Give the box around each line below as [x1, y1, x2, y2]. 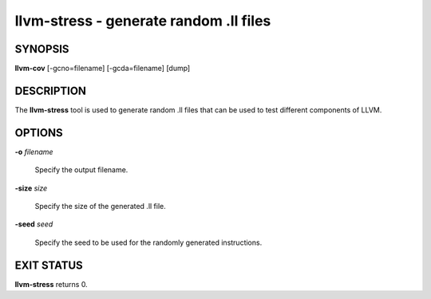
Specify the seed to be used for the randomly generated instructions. [34, 238, 263, 247]
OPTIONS [14, 126, 63, 140]
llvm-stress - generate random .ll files [14, 12, 271, 30]
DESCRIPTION [14, 84, 87, 97]
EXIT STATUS [14, 258, 83, 272]
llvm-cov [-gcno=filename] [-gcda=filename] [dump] [14, 64, 191, 73]
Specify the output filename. [34, 165, 129, 175]
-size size [14, 183, 48, 193]
